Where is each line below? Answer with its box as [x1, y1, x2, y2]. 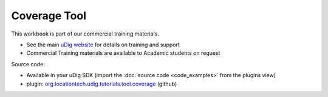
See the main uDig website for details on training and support [26, 41, 180, 48]
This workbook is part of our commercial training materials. [11, 30, 159, 37]
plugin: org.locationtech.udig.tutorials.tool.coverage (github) [26, 80, 177, 87]
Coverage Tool [11, 9, 87, 22]
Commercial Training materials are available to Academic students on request [26, 49, 220, 57]
